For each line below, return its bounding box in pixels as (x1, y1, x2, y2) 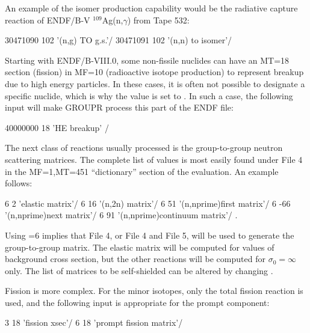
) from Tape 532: (127, 13, 190, 26)
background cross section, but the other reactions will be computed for (5, 252, 265, 265)
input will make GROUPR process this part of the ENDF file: (5, 101, 234, 114)
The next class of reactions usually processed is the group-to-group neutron (5, 141, 283, 154)
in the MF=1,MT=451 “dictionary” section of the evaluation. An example (5, 165, 279, 177)
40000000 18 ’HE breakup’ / (5, 121, 109, 133)
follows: (5, 177, 33, 189)
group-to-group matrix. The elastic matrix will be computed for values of (5, 240, 274, 253)
